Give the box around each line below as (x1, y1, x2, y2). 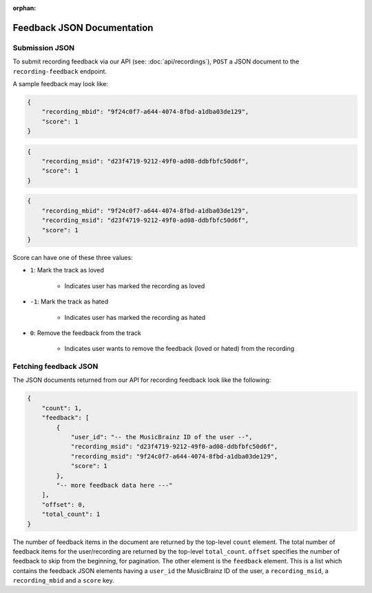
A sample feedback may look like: (12, 79, 108, 88)
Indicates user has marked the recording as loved (64, 281, 205, 290)
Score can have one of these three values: (12, 253, 134, 261)
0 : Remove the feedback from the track (30, 328, 141, 337)
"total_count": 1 (41, 510, 101, 519)
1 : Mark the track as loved (30, 266, 105, 274)
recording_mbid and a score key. (12, 576, 115, 585)
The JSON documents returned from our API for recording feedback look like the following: (12, 376, 271, 384)
